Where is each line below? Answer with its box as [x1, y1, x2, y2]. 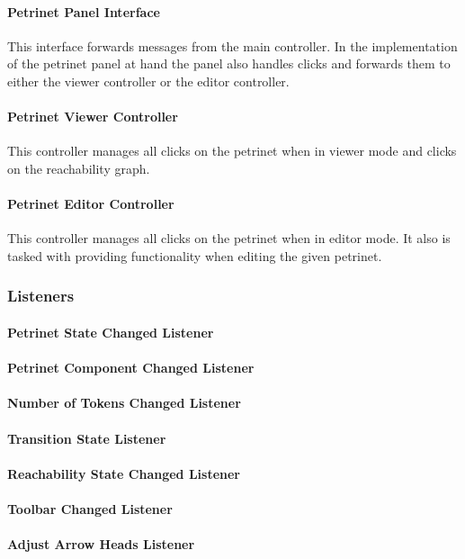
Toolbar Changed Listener [7, 499, 173, 518]
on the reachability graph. [7, 158, 150, 177]
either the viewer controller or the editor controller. [7, 71, 290, 90]
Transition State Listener [7, 428, 166, 447]
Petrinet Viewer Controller [7, 107, 178, 126]
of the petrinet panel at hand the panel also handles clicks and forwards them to [7, 54, 451, 73]
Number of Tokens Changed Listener [7, 393, 241, 412]
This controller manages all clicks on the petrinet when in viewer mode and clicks [7, 141, 457, 160]
